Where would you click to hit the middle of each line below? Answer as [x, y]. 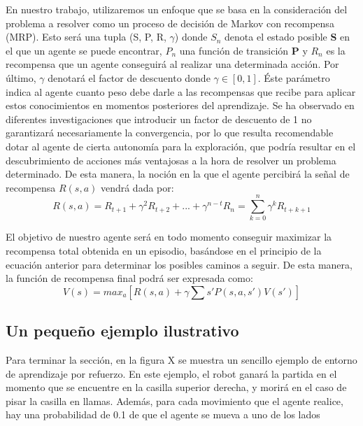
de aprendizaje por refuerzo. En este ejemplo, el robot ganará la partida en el [171, 373]
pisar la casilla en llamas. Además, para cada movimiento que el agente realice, [175, 400]
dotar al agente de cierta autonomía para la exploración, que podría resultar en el [181, 146]
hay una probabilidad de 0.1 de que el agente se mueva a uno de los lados [163, 414]
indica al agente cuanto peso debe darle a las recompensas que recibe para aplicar [181, 91]
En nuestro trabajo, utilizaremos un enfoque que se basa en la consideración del [177, 9]
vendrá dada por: [137, 187]
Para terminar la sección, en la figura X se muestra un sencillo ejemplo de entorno [181, 360]
